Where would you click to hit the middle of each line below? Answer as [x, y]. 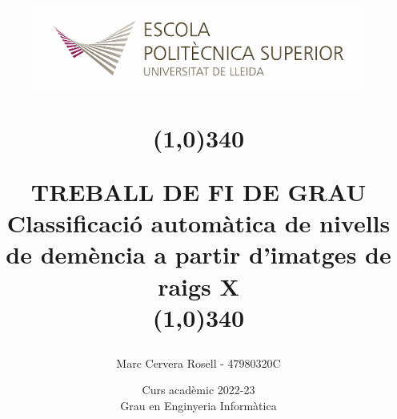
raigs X [198, 286]
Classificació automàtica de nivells [198, 223]
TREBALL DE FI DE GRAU [198, 191]
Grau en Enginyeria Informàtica [198, 406]
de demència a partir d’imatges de [198, 254]
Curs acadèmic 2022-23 [198, 390]
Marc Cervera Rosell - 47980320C [198, 363]
